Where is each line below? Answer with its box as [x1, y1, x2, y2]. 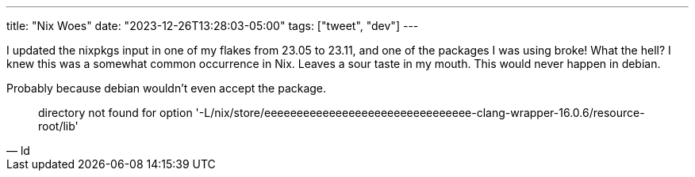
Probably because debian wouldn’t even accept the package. [6, 81, 327, 95]
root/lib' [38, 119, 79, 133]
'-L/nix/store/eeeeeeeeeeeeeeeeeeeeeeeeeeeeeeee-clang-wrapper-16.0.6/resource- [195, 106, 645, 119]
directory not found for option [38, 106, 193, 119]
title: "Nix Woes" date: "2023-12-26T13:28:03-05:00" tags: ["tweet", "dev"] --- [6, 19, 419, 32]
